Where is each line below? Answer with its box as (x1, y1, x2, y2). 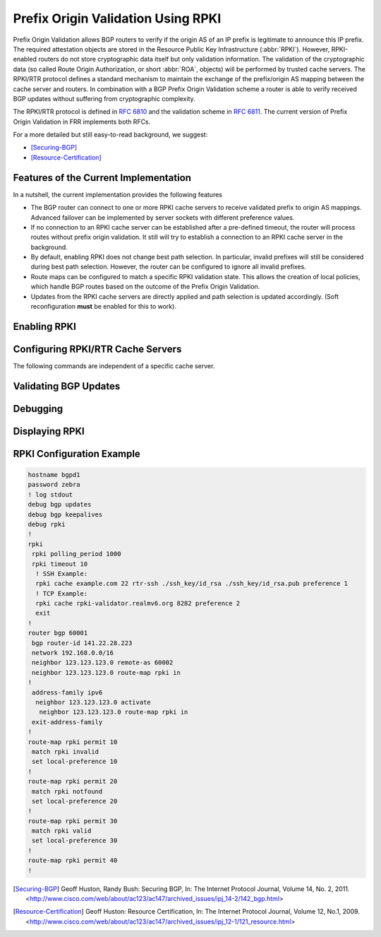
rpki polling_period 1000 (32, 550, 121, 558)
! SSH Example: (35, 570, 88, 577)
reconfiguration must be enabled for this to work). (30, 302, 176, 311)
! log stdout (28, 490, 73, 498)
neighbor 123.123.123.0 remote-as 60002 (32, 659, 174, 667)
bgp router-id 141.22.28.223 (32, 639, 133, 647)
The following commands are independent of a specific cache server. (13, 361, 215, 370)
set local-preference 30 (32, 837, 118, 844)
